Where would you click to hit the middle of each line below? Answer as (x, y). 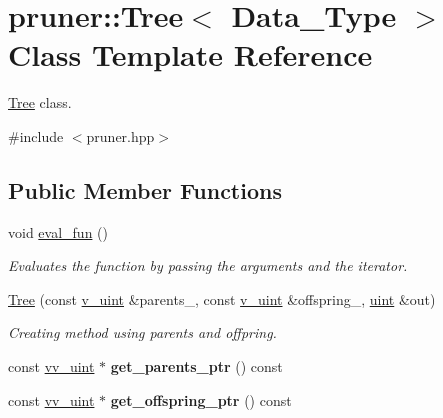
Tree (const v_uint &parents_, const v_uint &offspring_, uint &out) (222, 298)
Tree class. (40, 102)
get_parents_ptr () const (196, 366)
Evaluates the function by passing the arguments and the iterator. (208, 265)
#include (36, 135)
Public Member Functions (145, 189)
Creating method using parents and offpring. (142, 332)
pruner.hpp (120, 135)
